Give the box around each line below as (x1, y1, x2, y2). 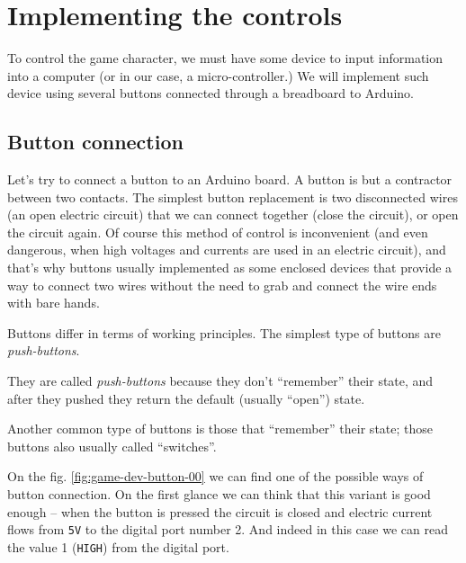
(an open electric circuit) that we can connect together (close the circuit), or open (7, 205, 459, 224)
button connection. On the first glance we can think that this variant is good (7, 485, 431, 504)
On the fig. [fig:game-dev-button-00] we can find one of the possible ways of (7, 467, 424, 486)
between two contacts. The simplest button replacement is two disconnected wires (7, 187, 458, 206)
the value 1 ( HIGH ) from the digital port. (7, 537, 229, 556)
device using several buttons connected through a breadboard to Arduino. (7, 84, 414, 103)
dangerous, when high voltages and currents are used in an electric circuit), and (7, 240, 446, 259)
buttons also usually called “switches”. (7, 436, 217, 455)
